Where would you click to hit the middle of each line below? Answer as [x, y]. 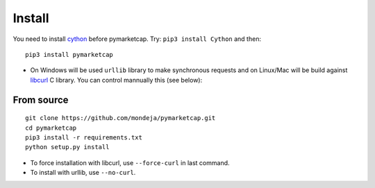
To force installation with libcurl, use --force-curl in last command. [130, 162]
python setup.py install [67, 147]
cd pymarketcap [51, 128]
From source [41, 100]
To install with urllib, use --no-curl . [83, 173]
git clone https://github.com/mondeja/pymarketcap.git [120, 118]
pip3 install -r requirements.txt [84, 137]
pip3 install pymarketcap [69, 54]
